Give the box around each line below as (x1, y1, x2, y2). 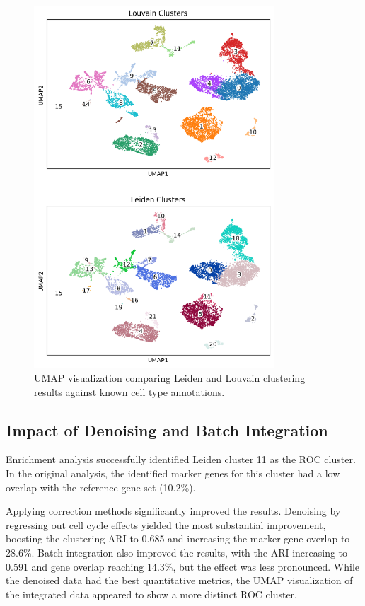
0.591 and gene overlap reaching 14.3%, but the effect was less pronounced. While (6, 559, 360, 573)
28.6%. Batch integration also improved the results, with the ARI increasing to (6, 544, 348, 559)
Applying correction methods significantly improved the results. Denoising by (6, 503, 341, 518)
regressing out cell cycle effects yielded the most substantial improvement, (6, 517, 326, 532)
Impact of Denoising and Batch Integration (6, 419, 328, 441)
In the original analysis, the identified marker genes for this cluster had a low (6, 465, 340, 480)
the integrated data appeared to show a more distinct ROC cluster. (6, 586, 298, 601)
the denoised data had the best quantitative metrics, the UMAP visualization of (6, 573, 353, 588)
